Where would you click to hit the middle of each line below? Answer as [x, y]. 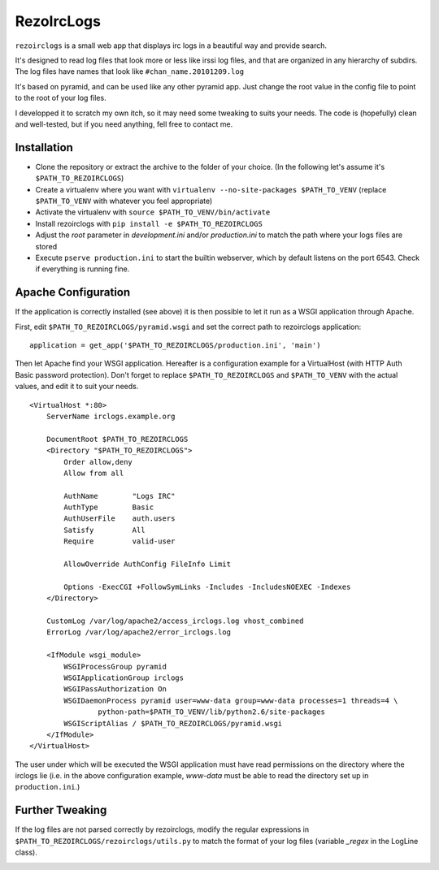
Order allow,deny [98, 462]
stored [46, 246]
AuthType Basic [109, 507]
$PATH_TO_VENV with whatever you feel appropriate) [124, 201]
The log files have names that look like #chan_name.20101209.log [129, 71]
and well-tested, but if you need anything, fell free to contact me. [124, 124]
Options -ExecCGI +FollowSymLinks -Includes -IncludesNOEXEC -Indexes [207, 586]
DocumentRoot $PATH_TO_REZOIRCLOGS [117, 439]
